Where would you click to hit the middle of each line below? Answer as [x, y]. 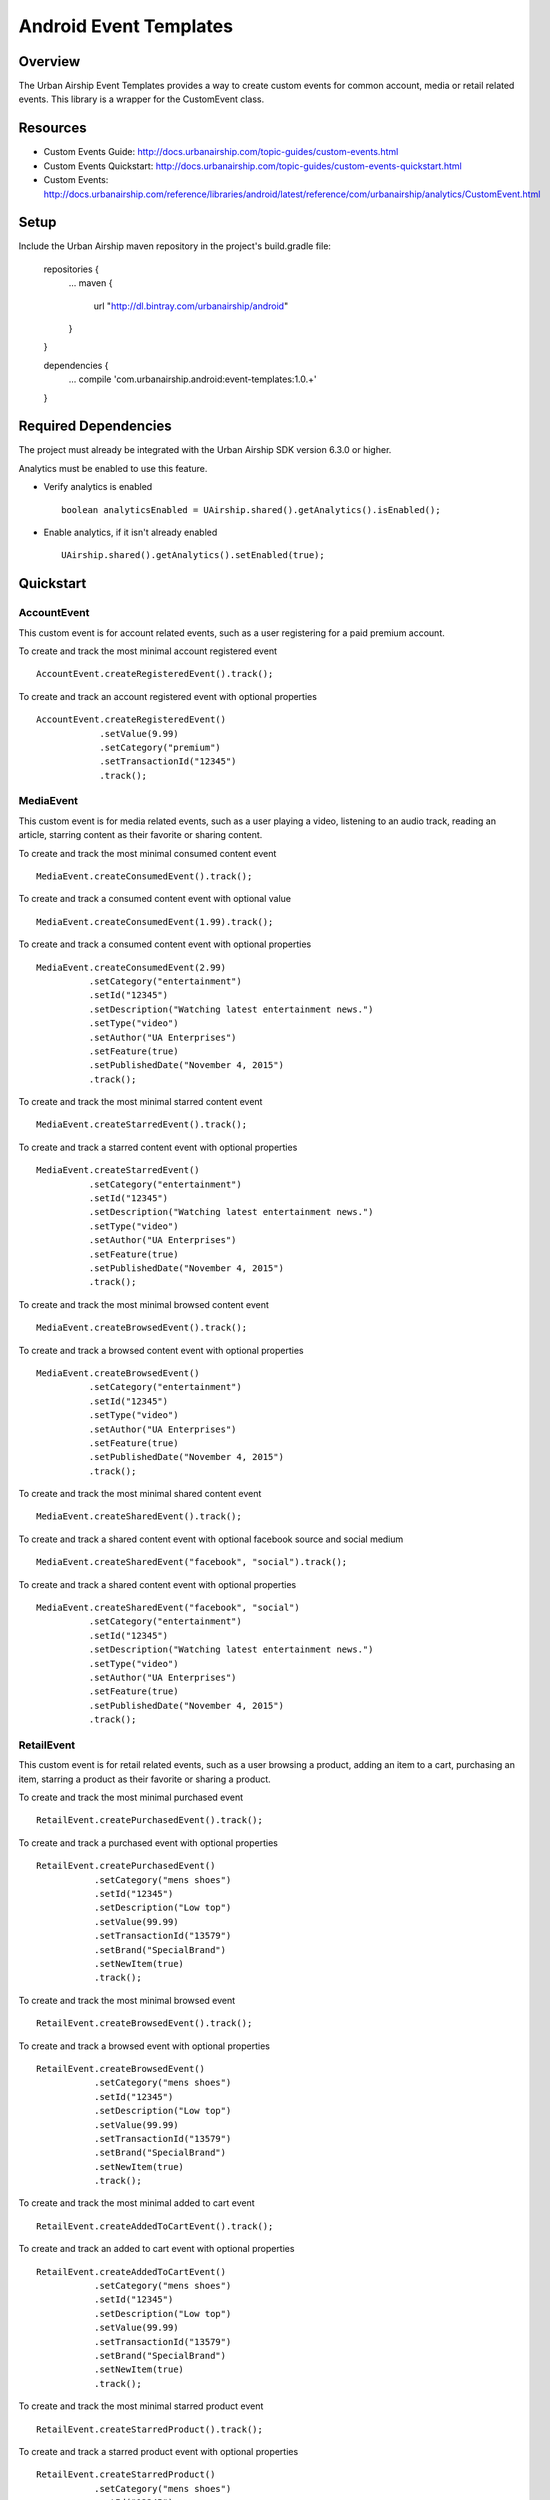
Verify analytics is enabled [98, 487]
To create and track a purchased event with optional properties [148, 1842]
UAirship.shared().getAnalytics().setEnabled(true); [193, 555]
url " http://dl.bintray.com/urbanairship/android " [191, 306]
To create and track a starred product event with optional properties [158, 2451]
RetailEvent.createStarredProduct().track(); [150, 2429]
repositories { [71, 269]
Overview [49, 61]
